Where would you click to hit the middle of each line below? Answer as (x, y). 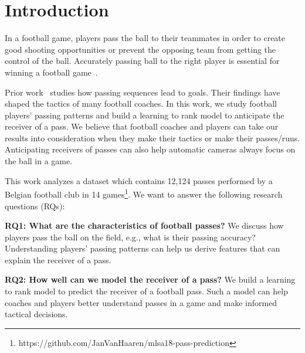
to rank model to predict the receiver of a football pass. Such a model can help (146, 291)
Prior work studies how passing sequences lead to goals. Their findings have (143, 92)
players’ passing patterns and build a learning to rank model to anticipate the (145, 115)
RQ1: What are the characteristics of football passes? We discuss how (144, 225)
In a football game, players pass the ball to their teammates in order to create (145, 38)
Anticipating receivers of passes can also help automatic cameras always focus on (150, 149)
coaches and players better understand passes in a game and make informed (141, 302)
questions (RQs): (35, 206)
